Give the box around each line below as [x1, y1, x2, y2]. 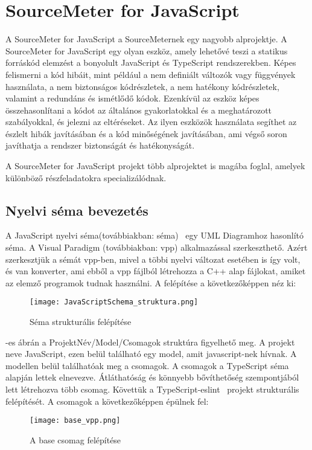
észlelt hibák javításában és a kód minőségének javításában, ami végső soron [5, 127, 287, 140]
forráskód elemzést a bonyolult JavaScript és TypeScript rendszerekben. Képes [5, 56, 296, 69]
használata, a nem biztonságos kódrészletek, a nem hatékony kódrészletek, [5, 80, 279, 92]
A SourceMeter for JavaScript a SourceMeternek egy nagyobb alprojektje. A [5, 33, 287, 45]
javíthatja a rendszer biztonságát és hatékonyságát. [5, 139, 195, 152]
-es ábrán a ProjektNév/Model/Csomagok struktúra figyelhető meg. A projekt [5, 335, 295, 348]
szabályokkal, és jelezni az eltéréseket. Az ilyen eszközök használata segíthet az [5, 115, 297, 128]
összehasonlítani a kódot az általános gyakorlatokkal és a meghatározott [5, 103, 272, 116]
